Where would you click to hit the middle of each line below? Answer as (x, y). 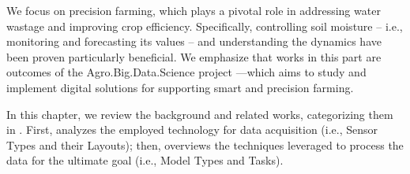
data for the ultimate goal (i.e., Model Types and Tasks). (145, 160)
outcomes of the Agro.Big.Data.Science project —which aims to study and (186, 72)
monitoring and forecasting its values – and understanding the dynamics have (194, 41)
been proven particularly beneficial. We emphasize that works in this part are (194, 56)
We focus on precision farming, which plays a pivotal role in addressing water (194, 10)
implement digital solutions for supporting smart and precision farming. (180, 87)
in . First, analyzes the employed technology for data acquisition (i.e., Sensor (192, 130)
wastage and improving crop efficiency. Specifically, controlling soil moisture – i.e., (205, 26)
